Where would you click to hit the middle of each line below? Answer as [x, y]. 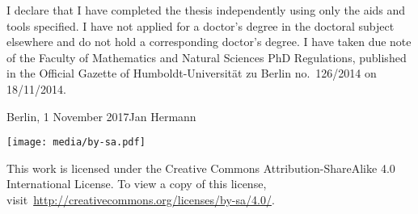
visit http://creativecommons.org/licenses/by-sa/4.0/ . [141, 199]
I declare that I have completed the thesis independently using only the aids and [206, 10]
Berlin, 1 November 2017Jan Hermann [101, 116]
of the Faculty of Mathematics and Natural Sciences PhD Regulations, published [207, 57]
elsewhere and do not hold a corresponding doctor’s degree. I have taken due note [209, 42]
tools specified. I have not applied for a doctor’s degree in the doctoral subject [201, 25]
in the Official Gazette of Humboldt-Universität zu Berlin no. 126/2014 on [192, 73]
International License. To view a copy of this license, [137, 184]
